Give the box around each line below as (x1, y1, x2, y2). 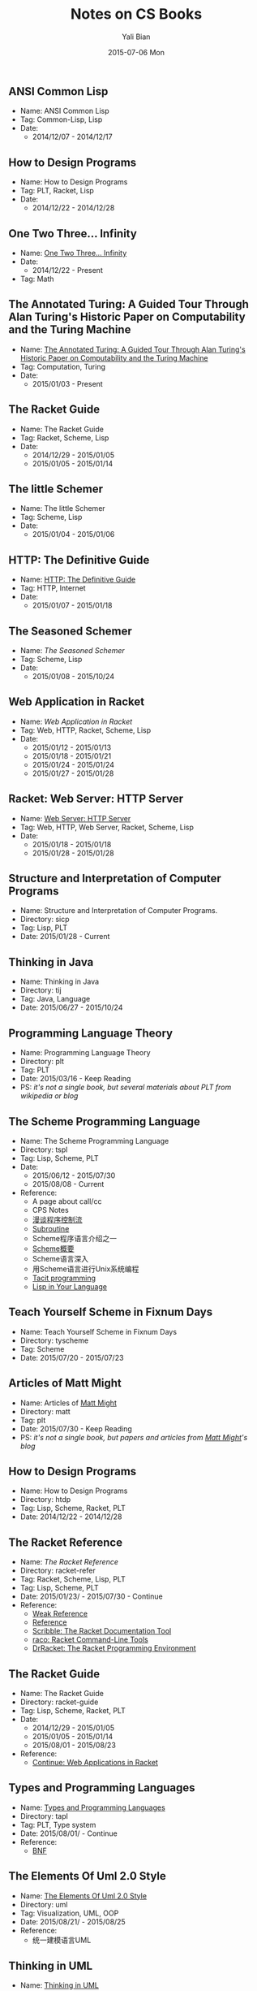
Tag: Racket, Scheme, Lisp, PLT (19, 1574, 126, 1584)
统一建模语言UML (32, 1935, 92, 1945)
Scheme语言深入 (32, 1253, 89, 1263)
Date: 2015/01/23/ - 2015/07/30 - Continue (19, 1591, 164, 1601)
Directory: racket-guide (19, 1697, 99, 1707)
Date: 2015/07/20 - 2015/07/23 (19, 1353, 124, 1362)
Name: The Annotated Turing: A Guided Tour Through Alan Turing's (19, 344, 246, 354)
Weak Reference (32, 1609, 88, 1619)
